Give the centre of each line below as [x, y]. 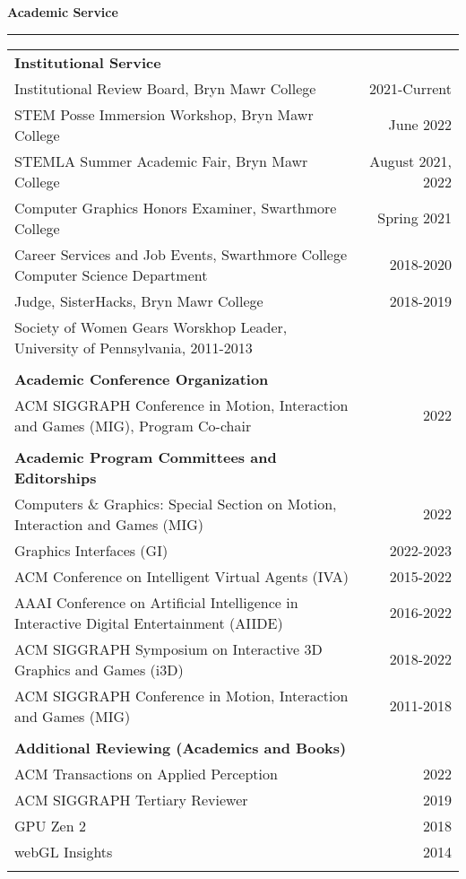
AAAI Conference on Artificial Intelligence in [156, 602]
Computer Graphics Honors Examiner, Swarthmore [176, 207]
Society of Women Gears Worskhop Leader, [151, 326]
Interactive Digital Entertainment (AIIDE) [149, 622]
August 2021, [410, 161]
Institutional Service [88, 62]
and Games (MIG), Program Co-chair [133, 425]
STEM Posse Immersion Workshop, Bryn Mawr [164, 114]
